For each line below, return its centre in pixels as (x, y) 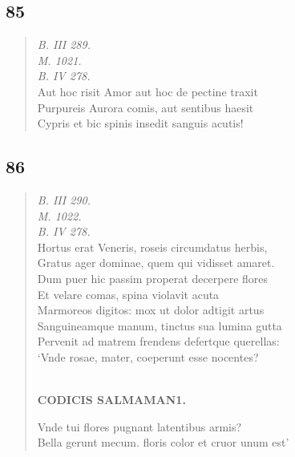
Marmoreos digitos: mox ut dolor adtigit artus (151, 310)
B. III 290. (64, 199)
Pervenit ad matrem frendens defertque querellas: (158, 341)
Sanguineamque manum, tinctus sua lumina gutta (160, 325)
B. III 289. (64, 44)
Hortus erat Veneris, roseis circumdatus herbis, (152, 247)
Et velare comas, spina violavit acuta (128, 294)
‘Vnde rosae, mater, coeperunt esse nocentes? (148, 356)
